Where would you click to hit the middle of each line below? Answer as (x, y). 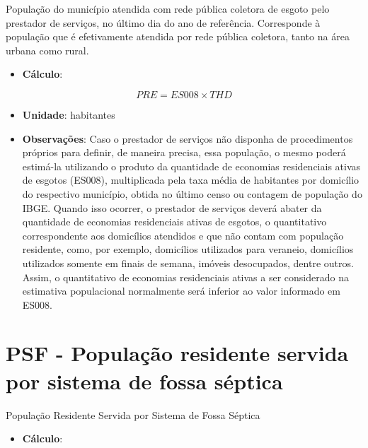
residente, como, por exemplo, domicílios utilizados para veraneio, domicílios (188, 249)
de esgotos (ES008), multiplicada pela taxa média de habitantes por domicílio (191, 180)
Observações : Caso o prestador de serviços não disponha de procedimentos (188, 138)
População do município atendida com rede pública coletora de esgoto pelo (168, 8)
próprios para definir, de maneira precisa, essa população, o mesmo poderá (184, 152)
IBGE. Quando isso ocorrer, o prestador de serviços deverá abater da (172, 207)
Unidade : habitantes (69, 114)
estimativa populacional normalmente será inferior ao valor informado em (181, 291)
